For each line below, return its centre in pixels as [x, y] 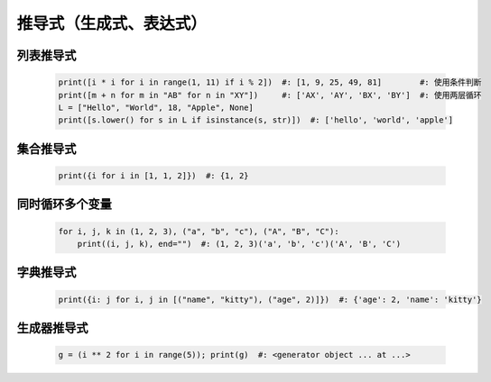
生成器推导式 [52, 327]
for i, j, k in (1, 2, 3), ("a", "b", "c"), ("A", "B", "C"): [199, 231]
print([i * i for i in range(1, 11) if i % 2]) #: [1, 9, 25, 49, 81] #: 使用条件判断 [270, 82]
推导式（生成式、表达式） [112, 23]
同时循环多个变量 [64, 204]
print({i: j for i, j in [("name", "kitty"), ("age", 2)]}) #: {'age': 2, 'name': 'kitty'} [270, 299]
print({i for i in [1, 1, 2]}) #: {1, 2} [153, 175]
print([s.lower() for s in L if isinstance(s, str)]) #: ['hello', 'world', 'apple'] [256, 120]
